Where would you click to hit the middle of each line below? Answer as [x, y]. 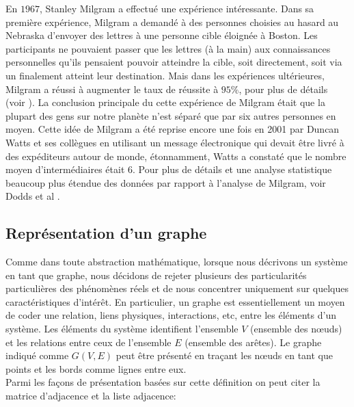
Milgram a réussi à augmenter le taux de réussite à [112, 89]
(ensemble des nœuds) [296, 329]
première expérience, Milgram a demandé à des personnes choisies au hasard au [172, 22]
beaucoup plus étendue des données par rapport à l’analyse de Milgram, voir [166, 182]
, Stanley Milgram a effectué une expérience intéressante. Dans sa [177, 8]
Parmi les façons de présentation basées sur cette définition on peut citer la [163, 382]
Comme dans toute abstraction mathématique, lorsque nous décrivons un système [177, 262]
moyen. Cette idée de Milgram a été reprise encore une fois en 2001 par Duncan [173, 129]
